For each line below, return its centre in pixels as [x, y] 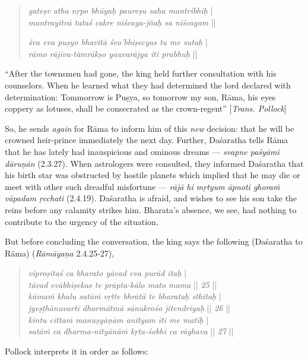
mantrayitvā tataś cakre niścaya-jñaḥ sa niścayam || [122, 22]
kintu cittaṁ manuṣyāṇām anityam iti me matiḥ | [118, 319]
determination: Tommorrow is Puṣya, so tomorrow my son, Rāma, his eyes [140, 96]
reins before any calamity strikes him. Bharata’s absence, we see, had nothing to [151, 209]
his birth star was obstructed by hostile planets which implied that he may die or [153, 175]
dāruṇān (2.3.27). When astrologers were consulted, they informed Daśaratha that [154, 163]
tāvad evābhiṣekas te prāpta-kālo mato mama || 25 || [123, 284]
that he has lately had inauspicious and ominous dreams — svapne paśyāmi [142, 151]
